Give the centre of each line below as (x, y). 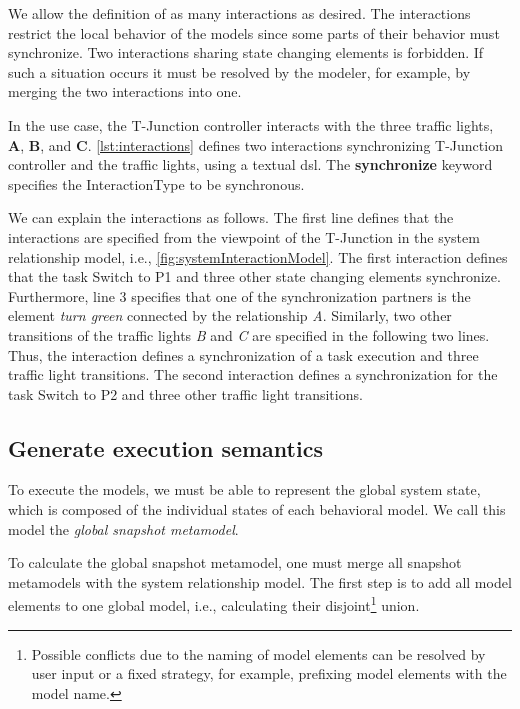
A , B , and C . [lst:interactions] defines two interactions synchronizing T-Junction (255, 144)
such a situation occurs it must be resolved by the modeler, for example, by (239, 71)
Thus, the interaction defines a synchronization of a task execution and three (243, 354)
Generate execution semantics (165, 447)
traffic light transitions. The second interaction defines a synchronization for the (253, 374)
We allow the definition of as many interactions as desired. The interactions (239, 13)
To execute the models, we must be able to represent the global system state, (244, 489)
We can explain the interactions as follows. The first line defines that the (231, 217)
